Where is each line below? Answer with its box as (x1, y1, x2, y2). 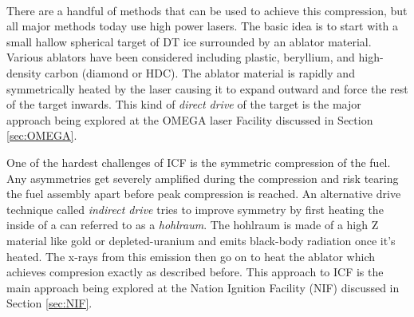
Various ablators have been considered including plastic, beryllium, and (6, 49, 355, 65)
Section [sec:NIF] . (6, 295, 93, 311)
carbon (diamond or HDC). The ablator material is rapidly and (45, 64, 355, 81)
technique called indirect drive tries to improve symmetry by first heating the (6, 200, 384, 217)
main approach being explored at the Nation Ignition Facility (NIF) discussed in (6, 279, 400, 295)
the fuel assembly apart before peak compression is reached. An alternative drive (6, 185, 401, 202)
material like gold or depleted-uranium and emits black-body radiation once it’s (6, 232, 396, 248)
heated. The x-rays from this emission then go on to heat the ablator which (6, 248, 376, 264)
